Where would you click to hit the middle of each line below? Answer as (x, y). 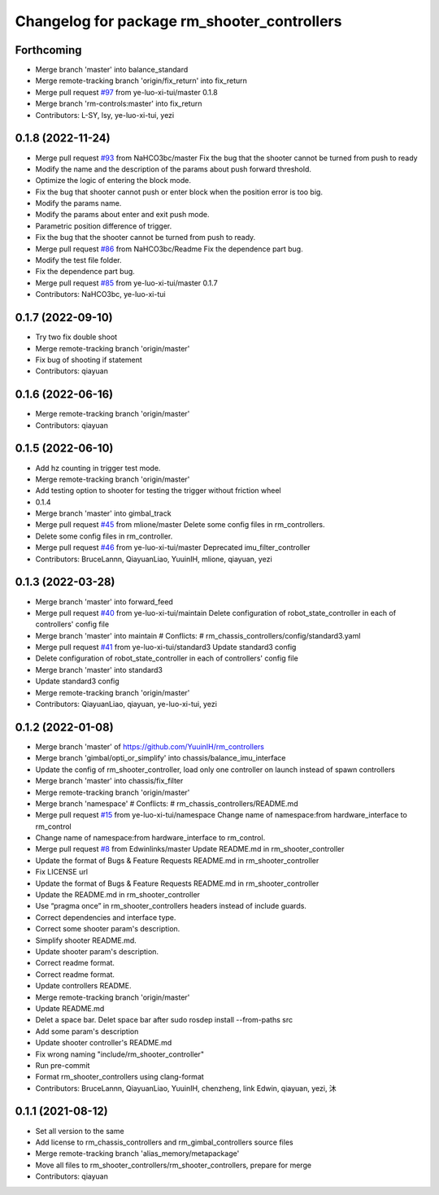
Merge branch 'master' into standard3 (99, 669)
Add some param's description (87, 1031)
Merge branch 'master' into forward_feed (104, 601)
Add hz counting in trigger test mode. (98, 468)
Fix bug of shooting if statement (89, 360)
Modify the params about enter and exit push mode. (123, 215)
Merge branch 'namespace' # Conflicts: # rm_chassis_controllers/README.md (167, 803)
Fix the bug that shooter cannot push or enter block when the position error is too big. (179, 192)
